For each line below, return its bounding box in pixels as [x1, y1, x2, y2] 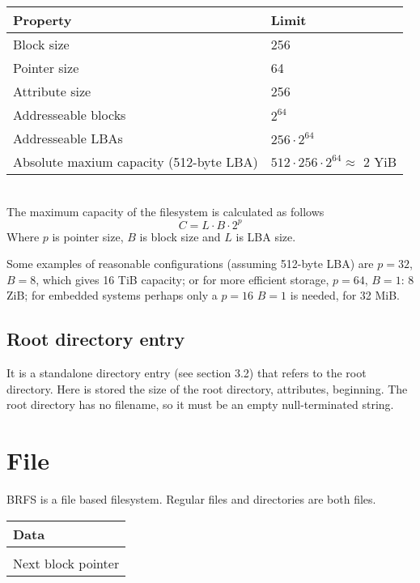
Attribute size [13, 82, 91, 100]
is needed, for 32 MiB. [290, 287, 400, 304]
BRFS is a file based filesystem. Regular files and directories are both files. [6, 491, 376, 508]
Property [13, 11, 72, 29]
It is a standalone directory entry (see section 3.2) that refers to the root [6, 364, 367, 381]
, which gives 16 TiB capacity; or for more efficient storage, [36, 270, 329, 287]
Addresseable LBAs [13, 129, 123, 147]
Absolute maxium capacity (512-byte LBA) [13, 152, 258, 171]
